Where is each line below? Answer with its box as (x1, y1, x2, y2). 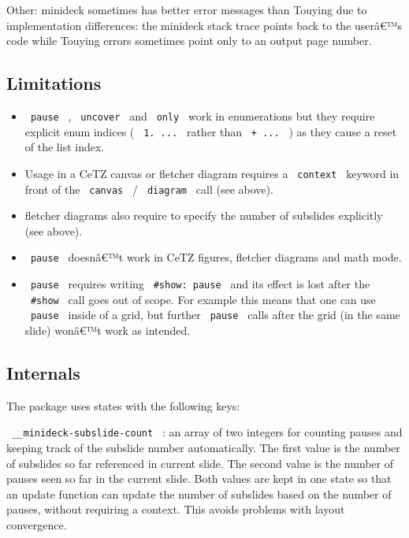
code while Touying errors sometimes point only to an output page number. (6, 32, 372, 49)
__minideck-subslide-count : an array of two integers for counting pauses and (12, 424, 403, 440)
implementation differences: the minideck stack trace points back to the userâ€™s (6, 17, 403, 33)
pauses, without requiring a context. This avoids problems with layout (6, 501, 345, 518)
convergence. (6, 517, 67, 533)
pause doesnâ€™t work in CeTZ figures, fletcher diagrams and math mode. (30, 249, 402, 265)
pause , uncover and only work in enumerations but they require (30, 107, 375, 124)
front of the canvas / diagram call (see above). (24, 180, 273, 197)
